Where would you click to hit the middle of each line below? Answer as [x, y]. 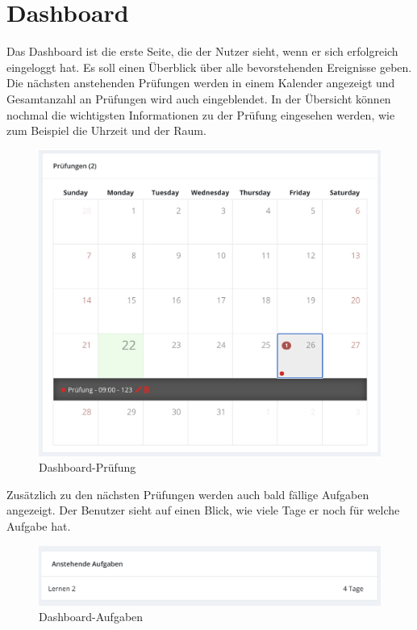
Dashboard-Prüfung [88, 467]
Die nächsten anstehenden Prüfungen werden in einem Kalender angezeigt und [201, 83]
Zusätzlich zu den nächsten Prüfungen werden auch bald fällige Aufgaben [188, 494]
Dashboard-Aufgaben [91, 617]
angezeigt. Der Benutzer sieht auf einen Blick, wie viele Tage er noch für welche [203, 510]
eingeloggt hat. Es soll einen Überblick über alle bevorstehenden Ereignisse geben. [209, 67]
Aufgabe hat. [39, 525]
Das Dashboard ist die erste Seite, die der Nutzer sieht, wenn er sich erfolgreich [202, 51]
